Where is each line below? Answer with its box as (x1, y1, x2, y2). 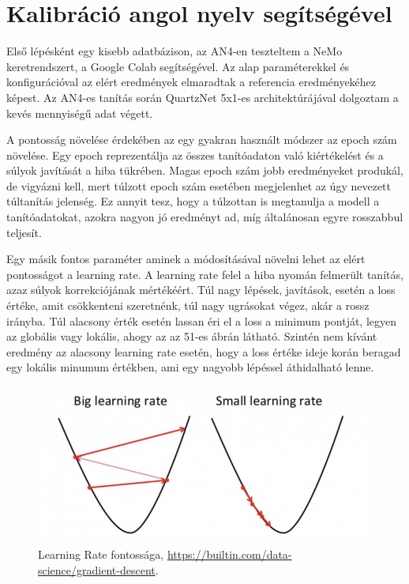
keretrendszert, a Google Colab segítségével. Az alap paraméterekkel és (6, 58, 350, 74)
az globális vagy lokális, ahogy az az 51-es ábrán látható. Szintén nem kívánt (6, 328, 377, 345)
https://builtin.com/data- (167, 545, 292, 562)
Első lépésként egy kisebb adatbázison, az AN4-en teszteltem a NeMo (6, 43, 343, 59)
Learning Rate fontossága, (38, 545, 164, 562)
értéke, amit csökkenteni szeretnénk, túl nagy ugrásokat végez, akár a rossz (6, 297, 370, 314)
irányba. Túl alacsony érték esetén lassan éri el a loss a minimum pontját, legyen (6, 312, 397, 329)
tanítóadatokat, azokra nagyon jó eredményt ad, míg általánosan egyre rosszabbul (6, 209, 403, 225)
